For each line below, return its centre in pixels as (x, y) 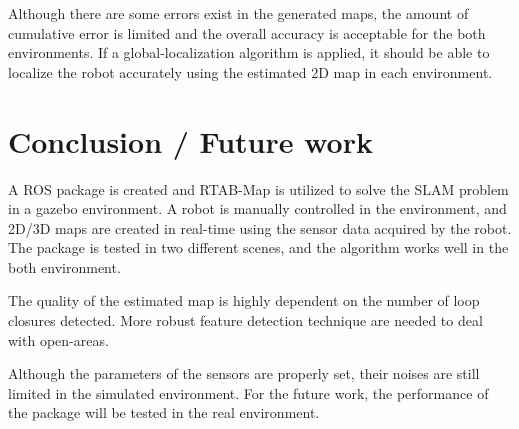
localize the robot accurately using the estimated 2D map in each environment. (250, 71)
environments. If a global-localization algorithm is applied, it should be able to (249, 52)
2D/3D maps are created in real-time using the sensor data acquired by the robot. (260, 227)
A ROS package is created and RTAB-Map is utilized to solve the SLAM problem (258, 188)
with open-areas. (58, 339)
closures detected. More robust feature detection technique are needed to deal (245, 320)
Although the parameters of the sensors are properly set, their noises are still (244, 373)
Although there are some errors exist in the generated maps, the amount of (238, 13)
